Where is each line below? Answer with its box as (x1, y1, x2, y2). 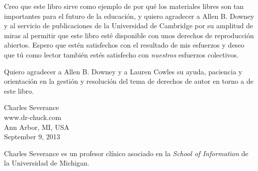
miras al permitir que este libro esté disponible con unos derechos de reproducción (4, 30, 254, 40)
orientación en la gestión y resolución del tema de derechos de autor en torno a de (4, 76, 254, 86)
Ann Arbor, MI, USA (4, 121, 70, 132)
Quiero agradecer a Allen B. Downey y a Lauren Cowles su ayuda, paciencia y (4, 66, 243, 76)
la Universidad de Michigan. (4, 158, 89, 168)
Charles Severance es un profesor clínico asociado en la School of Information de (4, 148, 249, 158)
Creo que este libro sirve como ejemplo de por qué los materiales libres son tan (4, 1, 244, 11)
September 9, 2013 (4, 131, 60, 142)
